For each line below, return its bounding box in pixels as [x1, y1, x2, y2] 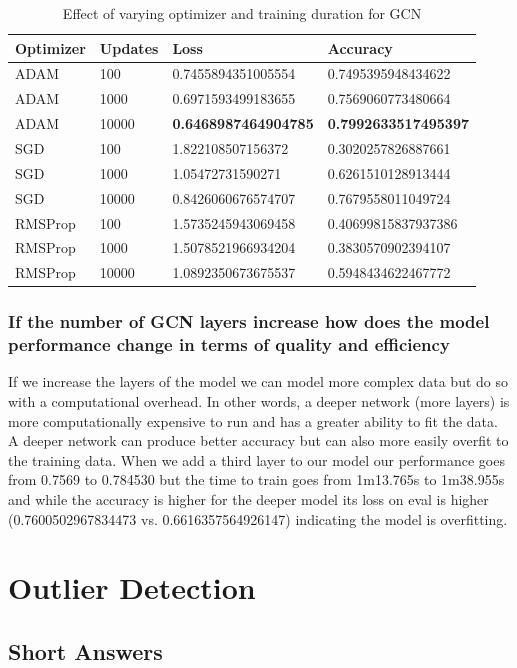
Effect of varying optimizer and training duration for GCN [62, 3, 422, 23]
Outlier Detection [8, 567, 256, 608]
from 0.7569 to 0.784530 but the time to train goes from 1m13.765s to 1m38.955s [8, 469, 505, 490]
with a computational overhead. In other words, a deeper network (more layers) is [8, 391, 510, 412]
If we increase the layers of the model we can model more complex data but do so [8, 371, 508, 392]
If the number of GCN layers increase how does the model [8, 309, 490, 334]
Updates [99, 37, 159, 58]
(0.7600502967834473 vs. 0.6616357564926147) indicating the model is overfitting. [8, 508, 508, 529]
